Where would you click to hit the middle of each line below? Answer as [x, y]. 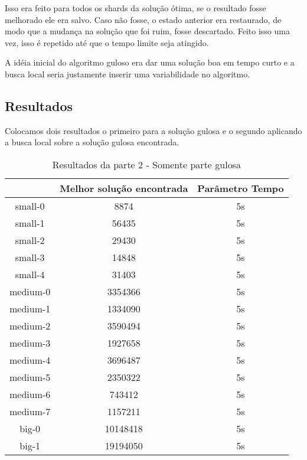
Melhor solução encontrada [124, 188]
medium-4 [30, 360]
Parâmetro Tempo [241, 188]
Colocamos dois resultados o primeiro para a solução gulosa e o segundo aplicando [153, 130]
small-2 [30, 240]
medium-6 [30, 394]
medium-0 [30, 291]
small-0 [30, 205]
